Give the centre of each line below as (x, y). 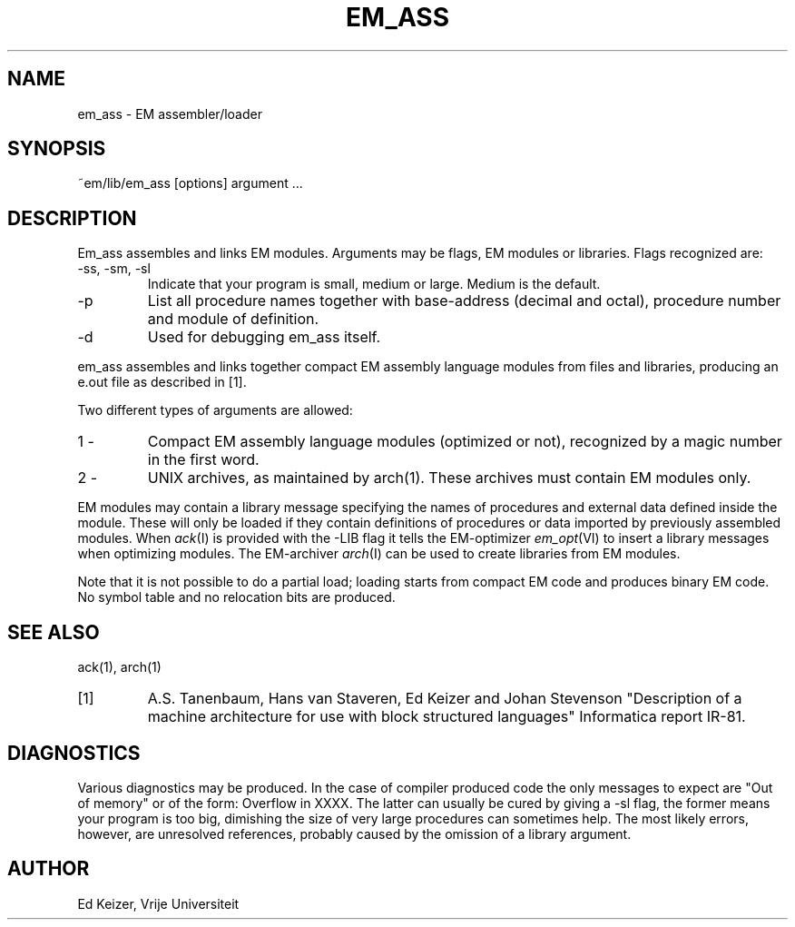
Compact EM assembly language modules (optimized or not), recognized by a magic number (465, 442)
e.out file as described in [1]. (162, 382)
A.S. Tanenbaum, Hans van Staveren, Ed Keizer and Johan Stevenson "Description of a (445, 699)
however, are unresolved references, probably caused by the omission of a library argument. (354, 833)
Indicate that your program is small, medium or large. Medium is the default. (374, 284)
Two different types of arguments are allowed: (215, 410)
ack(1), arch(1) (119, 667)
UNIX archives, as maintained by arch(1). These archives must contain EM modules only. (449, 478)
